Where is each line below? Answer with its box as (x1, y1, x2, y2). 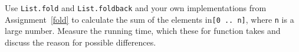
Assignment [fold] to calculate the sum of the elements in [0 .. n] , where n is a (5, 13, 294, 25)
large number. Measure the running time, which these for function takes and (5, 25, 281, 37)
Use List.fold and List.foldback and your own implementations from (5, 2, 267, 13)
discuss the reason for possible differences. (5, 36, 156, 48)
